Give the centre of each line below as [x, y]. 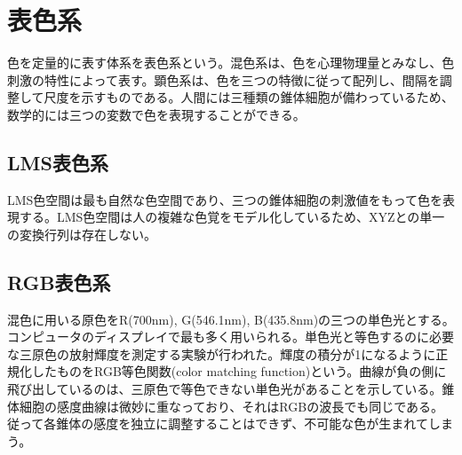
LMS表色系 [58, 162]
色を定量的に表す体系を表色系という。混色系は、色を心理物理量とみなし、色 [231, 63]
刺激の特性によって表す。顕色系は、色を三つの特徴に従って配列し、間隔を [223, 79]
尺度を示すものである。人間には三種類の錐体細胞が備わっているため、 [249, 97]
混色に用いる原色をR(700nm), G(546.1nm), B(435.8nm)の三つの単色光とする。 [231, 319]
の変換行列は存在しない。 [82, 234]
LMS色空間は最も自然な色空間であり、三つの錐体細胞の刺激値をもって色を [225, 199]
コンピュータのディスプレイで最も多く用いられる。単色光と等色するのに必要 [231, 337]
